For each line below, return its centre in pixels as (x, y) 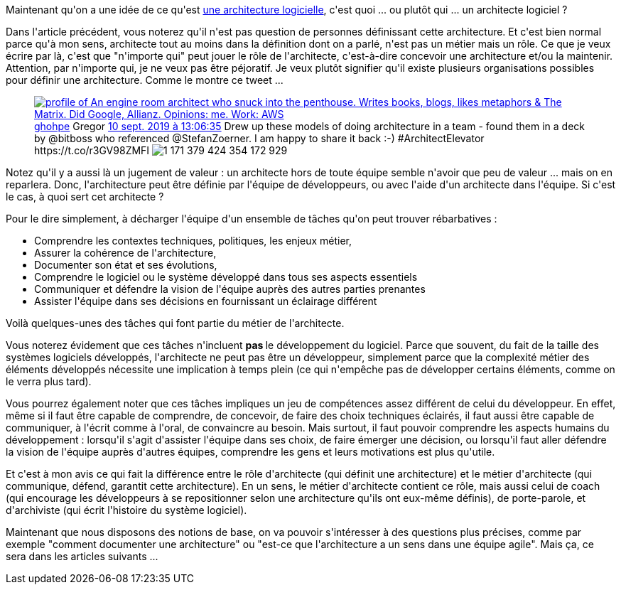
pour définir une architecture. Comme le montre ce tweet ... (145, 80)
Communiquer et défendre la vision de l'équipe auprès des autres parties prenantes (230, 289)
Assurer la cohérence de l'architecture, (125, 253)
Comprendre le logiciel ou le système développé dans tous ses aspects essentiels (226, 277)
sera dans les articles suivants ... (82, 556)
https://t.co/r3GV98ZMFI (92, 150)
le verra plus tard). (49, 381)
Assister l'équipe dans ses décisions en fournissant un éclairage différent (206, 301)
